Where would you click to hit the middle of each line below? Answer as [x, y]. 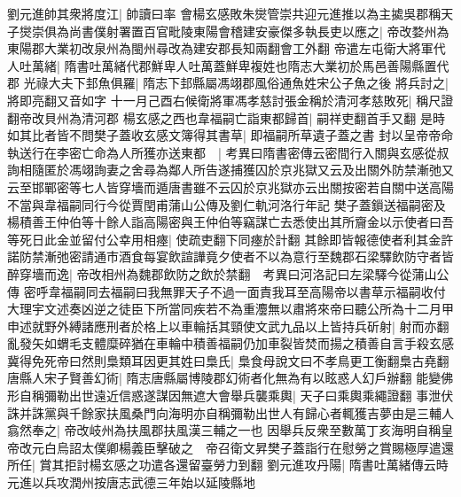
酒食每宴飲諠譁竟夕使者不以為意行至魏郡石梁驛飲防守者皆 [286, 256]
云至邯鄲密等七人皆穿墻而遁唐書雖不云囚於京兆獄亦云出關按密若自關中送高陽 [230, 186]
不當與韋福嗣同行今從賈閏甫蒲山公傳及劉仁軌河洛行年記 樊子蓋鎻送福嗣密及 [227, 204]
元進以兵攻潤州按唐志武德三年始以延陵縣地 [131, 482]
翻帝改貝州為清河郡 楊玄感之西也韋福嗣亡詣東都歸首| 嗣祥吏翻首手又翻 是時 [226, 117]
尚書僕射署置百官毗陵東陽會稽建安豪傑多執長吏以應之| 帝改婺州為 [259, 31]
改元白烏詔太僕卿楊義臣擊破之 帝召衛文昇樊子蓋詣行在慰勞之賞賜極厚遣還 [236, 447]
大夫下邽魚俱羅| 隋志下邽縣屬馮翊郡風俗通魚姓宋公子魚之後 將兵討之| [248, 83]
